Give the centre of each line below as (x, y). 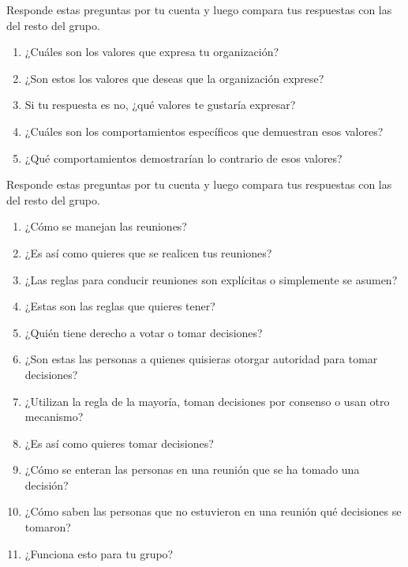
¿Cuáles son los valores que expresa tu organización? (152, 52)
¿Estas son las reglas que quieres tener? (120, 306)
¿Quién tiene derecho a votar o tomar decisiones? (144, 332)
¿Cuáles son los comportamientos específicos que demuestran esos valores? (204, 131)
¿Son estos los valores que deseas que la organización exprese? (174, 78)
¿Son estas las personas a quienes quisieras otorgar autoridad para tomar (201, 359)
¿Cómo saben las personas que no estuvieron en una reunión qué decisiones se (213, 511)
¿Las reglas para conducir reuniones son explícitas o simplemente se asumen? (211, 279)
